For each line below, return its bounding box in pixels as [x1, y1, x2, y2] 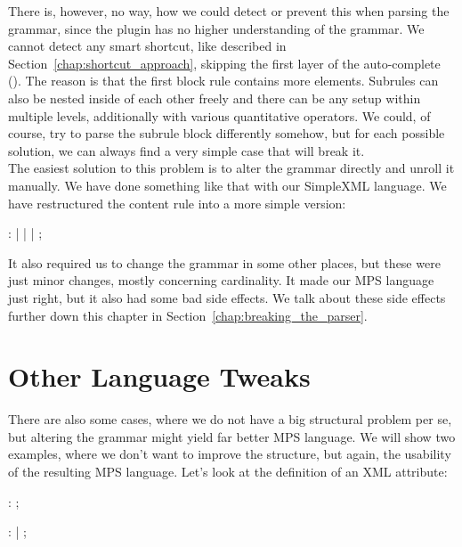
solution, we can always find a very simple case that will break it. [8, 141, 365, 159]
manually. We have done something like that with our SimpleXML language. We [8, 176, 447, 194]
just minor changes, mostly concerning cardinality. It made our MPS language [8, 271, 434, 290]
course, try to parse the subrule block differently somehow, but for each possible [8, 124, 445, 143]
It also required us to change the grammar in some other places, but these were [8, 253, 441, 272]
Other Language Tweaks [8, 358, 311, 395]
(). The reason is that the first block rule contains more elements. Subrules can [8, 71, 439, 90]
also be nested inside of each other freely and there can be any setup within [8, 88, 421, 107]
